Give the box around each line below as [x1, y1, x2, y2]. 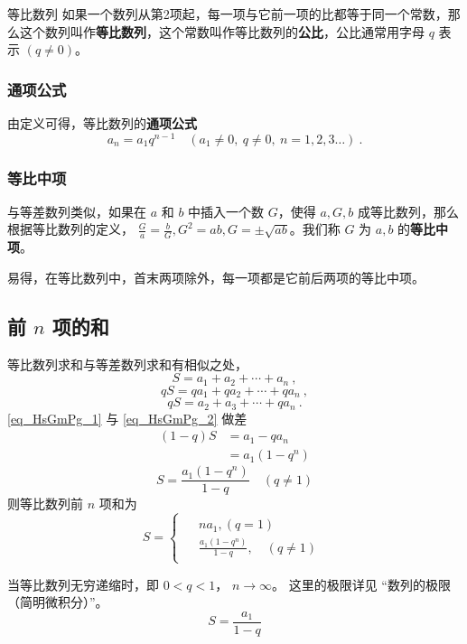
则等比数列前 [7, 494, 83, 513]
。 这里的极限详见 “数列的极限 [272, 574, 451, 593]
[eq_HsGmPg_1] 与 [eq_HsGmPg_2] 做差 [7, 408, 248, 427]
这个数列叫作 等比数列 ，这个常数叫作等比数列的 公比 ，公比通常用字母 [19, 22, 425, 41]
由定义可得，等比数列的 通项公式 [7, 114, 197, 132]
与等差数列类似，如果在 [7, 201, 146, 220]
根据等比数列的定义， [7, 219, 134, 238]
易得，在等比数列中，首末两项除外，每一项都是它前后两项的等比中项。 [7, 267, 425, 286]
